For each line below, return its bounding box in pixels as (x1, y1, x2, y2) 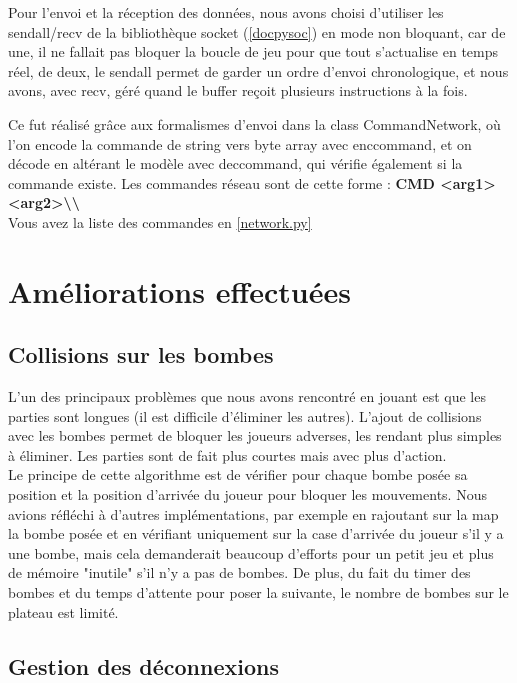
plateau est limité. (8, 601, 119, 622)
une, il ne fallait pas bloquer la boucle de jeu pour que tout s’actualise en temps (8, 41, 499, 62)
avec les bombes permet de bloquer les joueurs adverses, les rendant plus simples (8, 425, 502, 446)
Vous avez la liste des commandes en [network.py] (8, 211, 312, 232)
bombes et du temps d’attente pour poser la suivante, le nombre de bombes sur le (8, 582, 509, 603)
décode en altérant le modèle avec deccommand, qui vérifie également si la (8, 153, 463, 174)
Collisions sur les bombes (8, 339, 274, 370)
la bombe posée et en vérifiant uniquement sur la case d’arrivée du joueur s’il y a (8, 523, 504, 544)
